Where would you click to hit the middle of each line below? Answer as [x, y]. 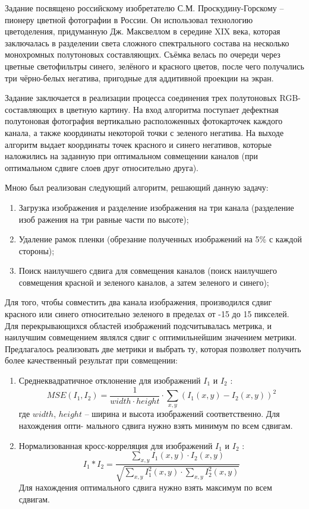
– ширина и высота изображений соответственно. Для [182, 414]
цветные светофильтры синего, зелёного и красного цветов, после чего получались [154, 66]
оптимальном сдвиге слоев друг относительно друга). [102, 167]
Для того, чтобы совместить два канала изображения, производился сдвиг [138, 302]
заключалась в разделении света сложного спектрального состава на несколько [147, 42]
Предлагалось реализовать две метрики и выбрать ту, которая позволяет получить [153, 348]
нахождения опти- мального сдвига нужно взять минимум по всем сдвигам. [156, 426]
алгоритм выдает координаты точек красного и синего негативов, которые [138, 144]
